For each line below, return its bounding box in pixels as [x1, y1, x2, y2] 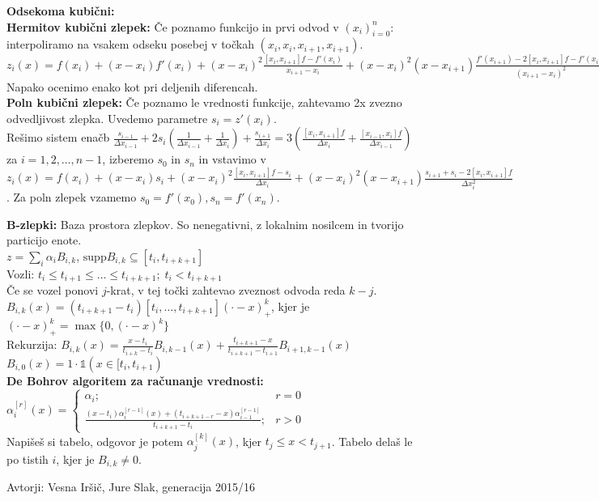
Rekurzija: [6, 336, 57, 353]
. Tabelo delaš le [331, 432, 413, 449]
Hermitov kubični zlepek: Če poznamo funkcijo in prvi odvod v [6, 18, 339, 35]
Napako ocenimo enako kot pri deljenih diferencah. [6, 78, 258, 95]
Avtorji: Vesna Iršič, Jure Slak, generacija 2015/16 [6, 478, 255, 495]
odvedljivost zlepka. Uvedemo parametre [6, 109, 208, 126]
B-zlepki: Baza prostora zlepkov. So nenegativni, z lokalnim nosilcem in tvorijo [6, 215, 404, 232]
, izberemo [102, 151, 154, 168]
